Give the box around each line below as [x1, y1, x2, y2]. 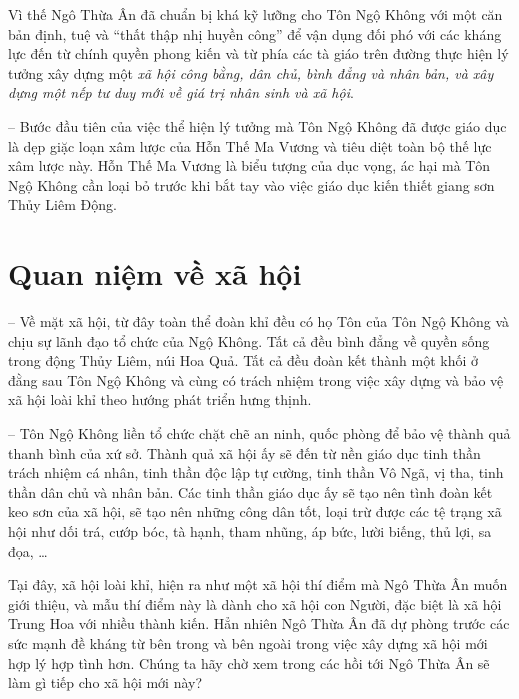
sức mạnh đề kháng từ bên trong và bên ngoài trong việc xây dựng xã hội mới [8, 632, 488, 653]
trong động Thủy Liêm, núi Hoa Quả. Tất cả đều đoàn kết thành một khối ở [8, 350, 479, 371]
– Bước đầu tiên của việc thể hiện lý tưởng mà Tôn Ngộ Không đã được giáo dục [8, 115, 507, 136]
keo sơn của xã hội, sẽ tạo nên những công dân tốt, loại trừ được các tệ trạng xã [8, 501, 502, 522]
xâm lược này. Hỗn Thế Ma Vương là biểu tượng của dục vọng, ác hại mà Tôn [8, 155, 490, 176]
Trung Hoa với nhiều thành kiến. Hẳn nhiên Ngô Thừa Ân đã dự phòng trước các [8, 613, 510, 634]
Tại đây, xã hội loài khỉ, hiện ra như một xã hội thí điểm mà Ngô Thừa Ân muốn [8, 574, 508, 595]
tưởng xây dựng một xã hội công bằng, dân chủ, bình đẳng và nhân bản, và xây [8, 62, 494, 83]
